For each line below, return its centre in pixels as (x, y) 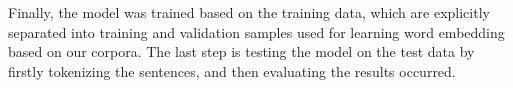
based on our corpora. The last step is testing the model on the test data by (241, 51)
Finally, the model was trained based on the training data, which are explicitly (249, 12)
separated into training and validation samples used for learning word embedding (256, 31)
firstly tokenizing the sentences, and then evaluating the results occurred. (232, 70)
